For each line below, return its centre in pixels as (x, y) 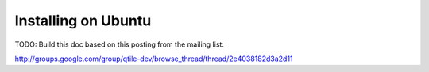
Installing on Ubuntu (83, 21)
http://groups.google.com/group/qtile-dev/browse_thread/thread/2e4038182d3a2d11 (154, 59)
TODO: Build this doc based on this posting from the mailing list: (119, 44)
